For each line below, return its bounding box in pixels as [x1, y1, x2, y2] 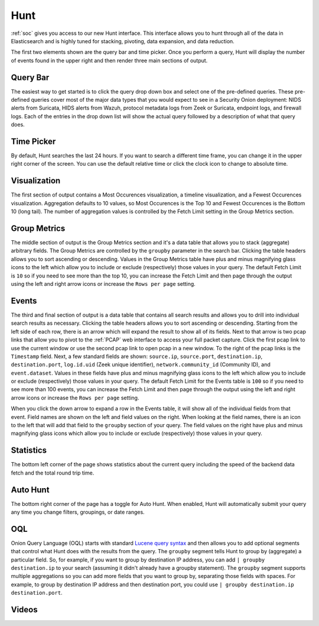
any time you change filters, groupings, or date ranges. [11, 509, 145, 515]
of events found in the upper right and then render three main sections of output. [11, 57, 208, 64]
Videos [11, 605, 38, 615]
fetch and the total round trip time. [11, 469, 95, 476]
